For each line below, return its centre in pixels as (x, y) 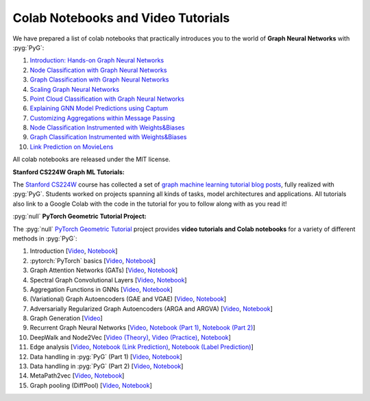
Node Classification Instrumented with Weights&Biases (107, 127)
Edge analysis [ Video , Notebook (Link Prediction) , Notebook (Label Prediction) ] (141, 347)
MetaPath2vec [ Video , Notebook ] (77, 376)
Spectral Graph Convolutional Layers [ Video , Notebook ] (109, 280)
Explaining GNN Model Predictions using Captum (99, 108)
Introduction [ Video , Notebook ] (74, 251)
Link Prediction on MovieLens (72, 147)
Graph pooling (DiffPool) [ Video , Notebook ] (91, 385)
